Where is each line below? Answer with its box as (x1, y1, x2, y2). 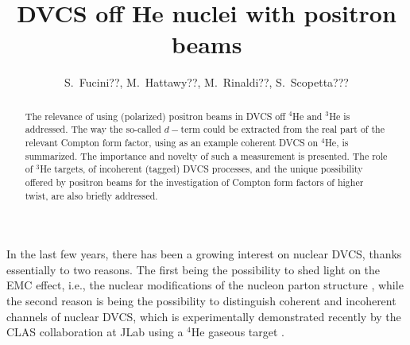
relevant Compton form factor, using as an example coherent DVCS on (25, 136, 319, 149)
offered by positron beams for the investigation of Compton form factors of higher (25, 175, 364, 188)
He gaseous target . (191, 324, 284, 340)
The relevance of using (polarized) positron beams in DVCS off (25, 109, 286, 122)
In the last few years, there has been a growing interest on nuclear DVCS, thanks (6, 246, 402, 262)
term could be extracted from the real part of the (180, 122, 385, 136)
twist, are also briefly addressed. (25, 188, 158, 202)
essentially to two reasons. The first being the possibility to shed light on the (6, 261, 381, 277)
